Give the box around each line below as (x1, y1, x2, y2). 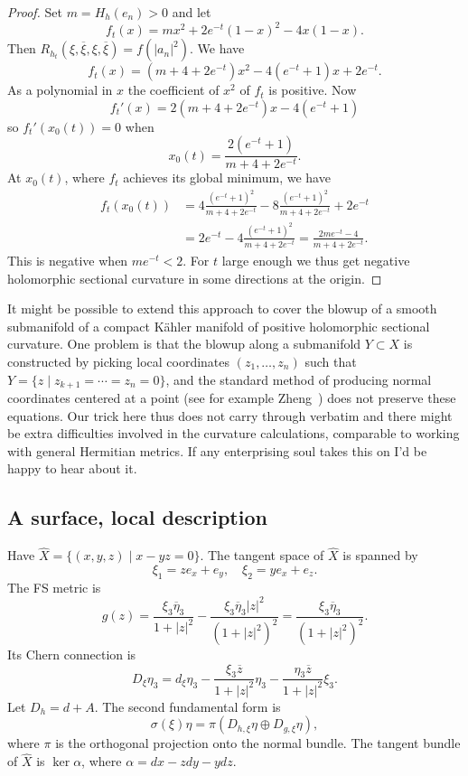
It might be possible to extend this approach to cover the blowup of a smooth (7, 299, 437, 318)
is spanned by (342, 546, 418, 565)
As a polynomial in (7, 80, 113, 99)
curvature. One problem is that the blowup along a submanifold (7, 334, 361, 353)
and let (172, 3, 211, 21)
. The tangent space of (200, 546, 324, 565)
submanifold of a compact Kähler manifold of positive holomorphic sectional (7, 316, 430, 335)
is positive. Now (268, 80, 357, 99)
